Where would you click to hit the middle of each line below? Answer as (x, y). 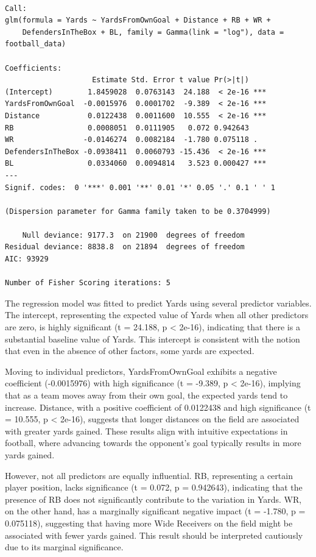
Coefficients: (33, 68)
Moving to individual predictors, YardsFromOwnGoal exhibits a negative (141, 371)
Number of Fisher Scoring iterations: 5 (88, 283)
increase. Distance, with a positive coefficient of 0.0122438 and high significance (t (158, 407)
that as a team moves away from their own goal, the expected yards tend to (146, 395)
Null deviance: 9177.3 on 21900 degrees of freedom (133, 235)
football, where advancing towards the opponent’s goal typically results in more (153, 443)
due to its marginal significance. (64, 547)
